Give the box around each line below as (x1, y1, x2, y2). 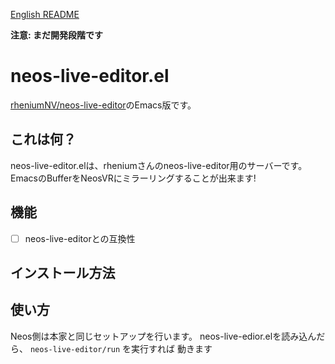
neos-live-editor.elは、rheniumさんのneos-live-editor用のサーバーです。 (10, 159, 308, 171)
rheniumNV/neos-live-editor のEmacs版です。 (10, 99, 197, 111)
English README (10, 9, 80, 20)
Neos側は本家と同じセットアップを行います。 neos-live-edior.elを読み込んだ (10, 330, 326, 342)
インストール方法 (10, 265, 116, 282)
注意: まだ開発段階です (10, 29, 103, 41)
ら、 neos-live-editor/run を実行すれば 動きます (10, 342, 213, 354)
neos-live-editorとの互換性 (24, 232, 136, 244)
